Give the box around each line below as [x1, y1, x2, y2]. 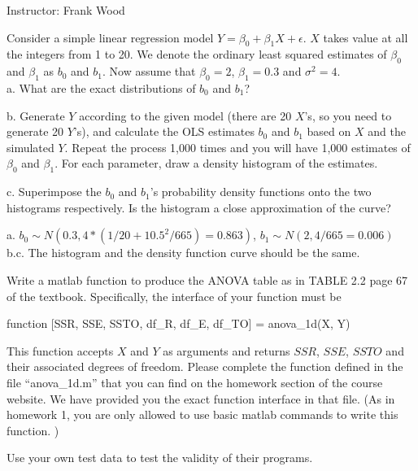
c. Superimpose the [7, 183, 102, 200]
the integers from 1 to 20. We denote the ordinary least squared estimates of [7, 46, 387, 63]
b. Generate [7, 107, 65, 124]
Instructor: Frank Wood [7, 2, 125, 18]
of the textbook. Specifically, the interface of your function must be [7, 287, 342, 304]
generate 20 [7, 123, 64, 140]
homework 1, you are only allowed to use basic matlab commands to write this [7, 406, 398, 423]
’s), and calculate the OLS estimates [73, 123, 255, 140]
